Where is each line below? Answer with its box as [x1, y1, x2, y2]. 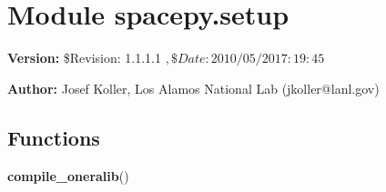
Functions [7, 123, 100, 151]
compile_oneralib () [7, 166, 129, 185]
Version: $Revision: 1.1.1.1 [7, 48, 162, 67]
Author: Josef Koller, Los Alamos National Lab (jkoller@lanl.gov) [7, 78, 380, 97]
